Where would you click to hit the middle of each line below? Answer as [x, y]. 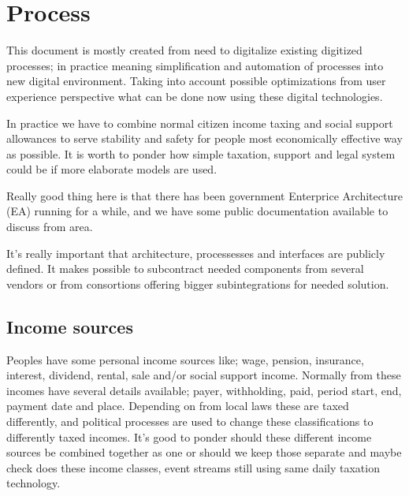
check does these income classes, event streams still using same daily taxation [193, 467]
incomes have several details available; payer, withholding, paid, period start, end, [204, 390]
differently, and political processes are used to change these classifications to [190, 421]
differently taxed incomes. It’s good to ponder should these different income [189, 436]
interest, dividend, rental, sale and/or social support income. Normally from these [204, 375]
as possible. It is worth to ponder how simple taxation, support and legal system [201, 153]
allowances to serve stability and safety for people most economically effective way [204, 138]
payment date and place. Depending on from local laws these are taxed [178, 406]
